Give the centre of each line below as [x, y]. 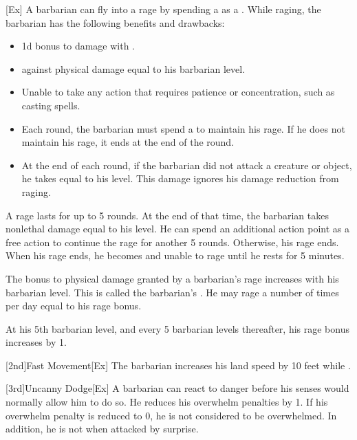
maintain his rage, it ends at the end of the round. [128, 142]
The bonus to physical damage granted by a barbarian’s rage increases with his [172, 278]
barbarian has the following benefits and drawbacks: [115, 22]
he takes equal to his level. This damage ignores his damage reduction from [180, 178]
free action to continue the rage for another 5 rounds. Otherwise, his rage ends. [172, 242]
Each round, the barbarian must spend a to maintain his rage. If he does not [183, 128]
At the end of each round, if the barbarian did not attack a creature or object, [187, 165]
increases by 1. [36, 342]
